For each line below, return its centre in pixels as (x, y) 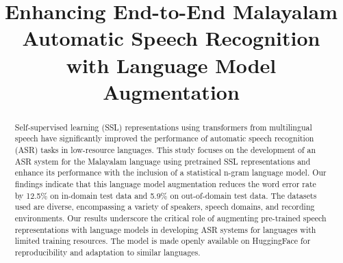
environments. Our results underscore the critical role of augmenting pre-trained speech (170, 218)
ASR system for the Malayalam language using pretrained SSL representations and (163, 161)
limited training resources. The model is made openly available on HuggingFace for (163, 241)
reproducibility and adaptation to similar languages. (107, 252)
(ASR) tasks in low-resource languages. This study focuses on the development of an (165, 150)
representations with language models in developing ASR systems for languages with (165, 229)
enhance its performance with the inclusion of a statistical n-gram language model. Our (170, 172)
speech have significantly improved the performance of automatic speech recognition (164, 138)
